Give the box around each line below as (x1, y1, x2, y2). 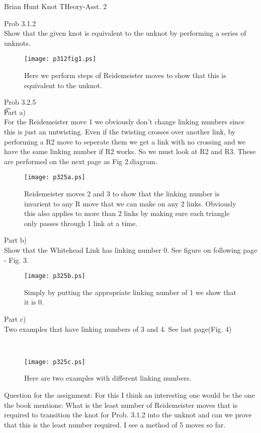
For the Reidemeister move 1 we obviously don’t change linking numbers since (4, 116, 245, 127)
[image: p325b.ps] (24, 272, 85, 280)
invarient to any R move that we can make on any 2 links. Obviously (24, 198, 236, 208)
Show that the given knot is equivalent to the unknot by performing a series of (4, 28, 246, 38)
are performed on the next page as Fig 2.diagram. (4, 156, 157, 166)
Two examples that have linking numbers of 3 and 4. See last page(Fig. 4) (4, 323, 232, 334)
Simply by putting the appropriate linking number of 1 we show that (24, 286, 236, 297)
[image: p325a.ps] (24, 174, 85, 181)
